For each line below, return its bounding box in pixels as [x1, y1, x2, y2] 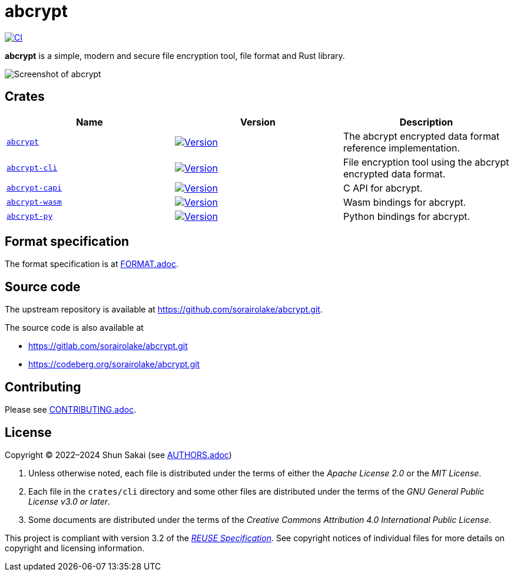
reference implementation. [343, 141, 460, 154]
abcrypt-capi [6, 183, 62, 193]
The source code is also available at [5, 322, 144, 333]
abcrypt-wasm [6, 198, 62, 207]
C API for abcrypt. [343, 182, 423, 194]
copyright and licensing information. [5, 542, 145, 553]
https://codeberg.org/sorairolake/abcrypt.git [28, 359, 200, 370]
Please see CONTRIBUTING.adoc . [5, 404, 137, 415]
